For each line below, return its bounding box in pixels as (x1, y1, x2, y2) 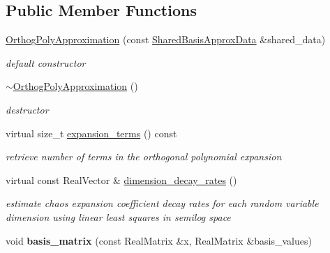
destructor (6, 102, 49, 116)
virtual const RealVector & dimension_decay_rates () (6, 172, 237, 187)
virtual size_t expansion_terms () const (6, 125, 177, 140)
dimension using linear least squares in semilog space (6, 209, 231, 224)
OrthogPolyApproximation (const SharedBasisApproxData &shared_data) (6, 32, 326, 47)
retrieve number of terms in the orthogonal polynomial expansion (6, 149, 282, 164)
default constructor (6, 55, 86, 70)
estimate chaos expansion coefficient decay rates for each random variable (6, 196, 319, 210)
